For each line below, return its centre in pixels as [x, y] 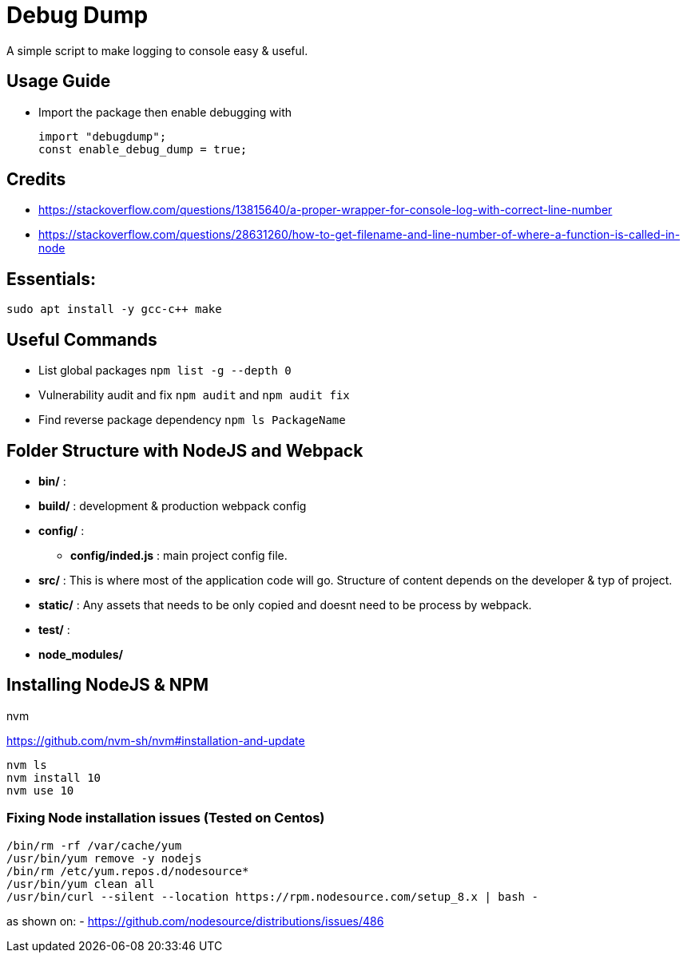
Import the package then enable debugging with [165, 112]
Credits [36, 180]
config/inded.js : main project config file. [179, 555]
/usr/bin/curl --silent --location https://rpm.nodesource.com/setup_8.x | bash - [272, 896]
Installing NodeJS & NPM [107, 685]
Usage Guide [59, 81]
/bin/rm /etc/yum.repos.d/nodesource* [128, 871]
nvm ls [27, 765]
